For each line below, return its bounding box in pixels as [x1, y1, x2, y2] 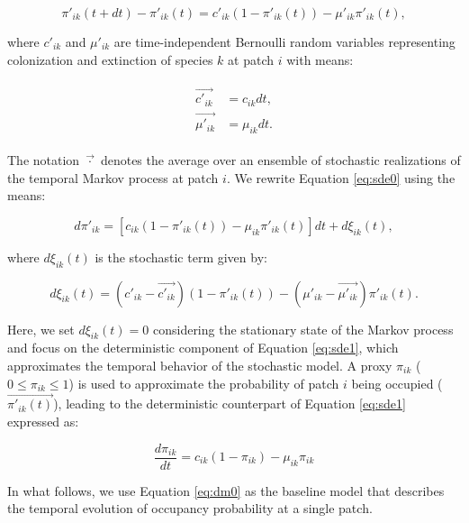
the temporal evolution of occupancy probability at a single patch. [7, 499, 373, 518]
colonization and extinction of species [7, 50, 213, 69]
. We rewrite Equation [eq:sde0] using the [226, 168, 455, 187]
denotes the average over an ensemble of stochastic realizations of [100, 150, 461, 169]
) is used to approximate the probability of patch [68, 373, 339, 392]
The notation [7, 150, 80, 169]
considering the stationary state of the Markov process [152, 319, 454, 338]
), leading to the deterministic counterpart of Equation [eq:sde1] [53, 394, 406, 413]
